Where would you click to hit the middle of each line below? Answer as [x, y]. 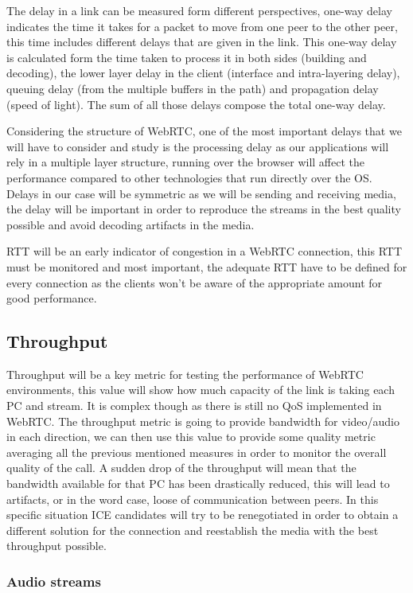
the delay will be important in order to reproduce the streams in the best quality [204, 209]
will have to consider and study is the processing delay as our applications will [198, 146]
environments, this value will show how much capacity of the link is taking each [201, 390]
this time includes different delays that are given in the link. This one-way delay [202, 42]
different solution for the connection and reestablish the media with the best [193, 530]
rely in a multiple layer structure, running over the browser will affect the [186, 162]
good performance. [52, 298]
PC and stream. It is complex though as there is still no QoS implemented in [194, 406]
